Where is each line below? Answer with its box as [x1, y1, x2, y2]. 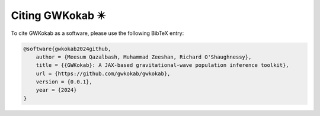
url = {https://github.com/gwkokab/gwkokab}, [36, 70, 171, 77]
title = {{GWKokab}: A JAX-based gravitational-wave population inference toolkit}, [36, 62, 290, 69]
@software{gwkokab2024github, [23, 45, 111, 52]
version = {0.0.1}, [36, 79, 93, 85]
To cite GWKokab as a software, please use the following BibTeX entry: [11, 30, 184, 37]
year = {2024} [36, 86, 77, 94]
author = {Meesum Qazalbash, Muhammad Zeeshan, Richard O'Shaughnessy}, [36, 53, 252, 60]
